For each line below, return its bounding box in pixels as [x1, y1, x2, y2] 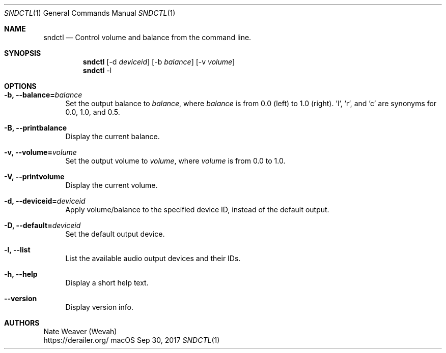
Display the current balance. [65, 132, 160, 141]
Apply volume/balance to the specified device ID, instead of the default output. [65, 205, 329, 214]
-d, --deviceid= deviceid [4, 197, 86, 205]
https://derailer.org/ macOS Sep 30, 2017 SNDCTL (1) [43, 336, 220, 344]
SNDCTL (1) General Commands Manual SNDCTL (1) [4, 9, 176, 17]
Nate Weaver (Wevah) [43, 327, 117, 336]
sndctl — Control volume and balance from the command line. [43, 33, 252, 42]
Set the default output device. [65, 230, 165, 238]
